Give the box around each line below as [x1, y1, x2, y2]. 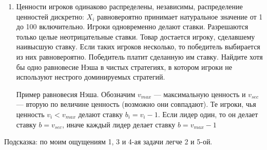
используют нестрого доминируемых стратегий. [16, 71, 165, 82]
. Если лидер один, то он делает [158, 108, 258, 119]
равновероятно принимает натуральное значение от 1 [97, 11, 263, 22]
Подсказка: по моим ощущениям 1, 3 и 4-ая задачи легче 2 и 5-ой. [4, 136, 213, 147]
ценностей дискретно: [16, 11, 84, 22]
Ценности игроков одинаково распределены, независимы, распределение [16, 1, 243, 11]
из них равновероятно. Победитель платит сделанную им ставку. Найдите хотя [16, 51, 263, 62]
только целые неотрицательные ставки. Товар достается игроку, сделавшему [16, 31, 255, 42]
